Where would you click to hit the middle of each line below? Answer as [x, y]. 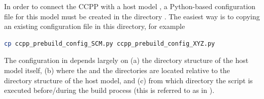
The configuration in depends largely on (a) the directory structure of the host [126, 60]
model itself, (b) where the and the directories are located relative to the [117, 70]
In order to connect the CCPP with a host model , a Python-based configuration [130, 6]
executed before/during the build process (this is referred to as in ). [109, 90]
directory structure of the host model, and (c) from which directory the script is [128, 80]
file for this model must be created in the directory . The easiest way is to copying [132, 16]
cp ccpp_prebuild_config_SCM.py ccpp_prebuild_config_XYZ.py [110, 43]
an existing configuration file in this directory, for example [95, 26]
